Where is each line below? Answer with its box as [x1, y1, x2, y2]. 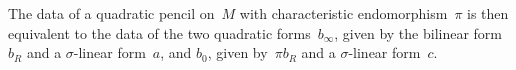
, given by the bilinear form [334, 22, 503, 43]
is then [467, 3, 509, 23]
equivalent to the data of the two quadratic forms [8, 22, 311, 43]
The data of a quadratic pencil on [8, 3, 215, 23]
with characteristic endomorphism [239, 3, 448, 23]
